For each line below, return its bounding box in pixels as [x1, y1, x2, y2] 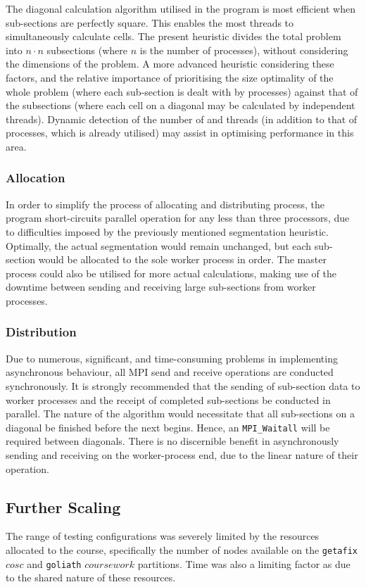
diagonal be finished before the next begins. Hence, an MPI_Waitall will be [6, 419, 330, 434]
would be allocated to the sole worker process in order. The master [38, 252, 327, 267]
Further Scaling [6, 496, 121, 517]
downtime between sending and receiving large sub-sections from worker [6, 279, 316, 294]
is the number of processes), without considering [139, 42, 348, 57]
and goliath [27, 556, 82, 571]
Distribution [6, 323, 77, 341]
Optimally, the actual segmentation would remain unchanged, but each [6, 238, 312, 253]
